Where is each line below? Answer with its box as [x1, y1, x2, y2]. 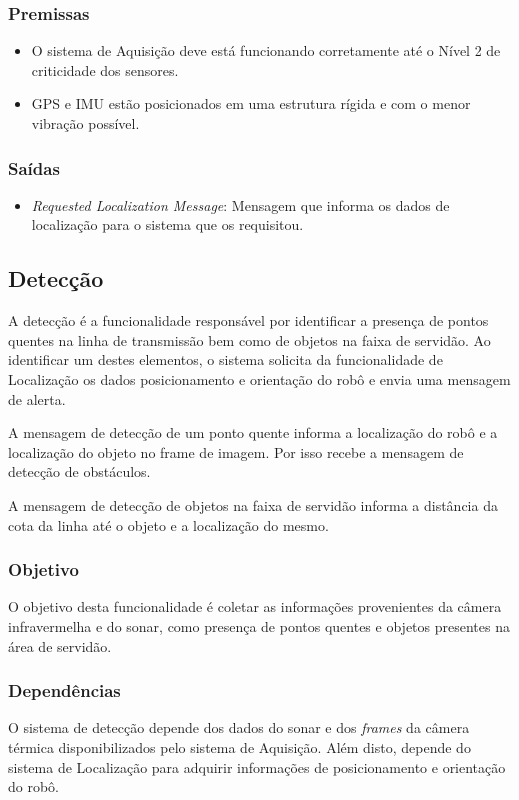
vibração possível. [31, 113, 140, 133]
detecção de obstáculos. [8, 461, 151, 482]
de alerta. [8, 388, 66, 409]
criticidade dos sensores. [31, 59, 179, 80]
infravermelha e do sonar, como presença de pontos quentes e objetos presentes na [8, 615, 510, 636]
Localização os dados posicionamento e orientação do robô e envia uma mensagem [8, 368, 511, 389]
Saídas [8, 155, 60, 180]
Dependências [8, 678, 121, 703]
